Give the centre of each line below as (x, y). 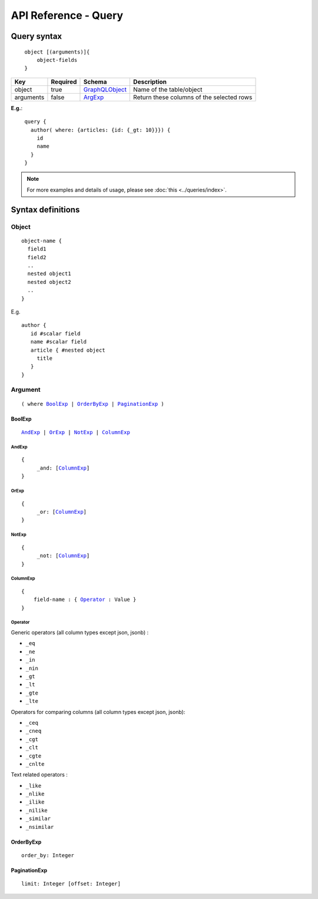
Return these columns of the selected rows (193, 97)
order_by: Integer (48, 855)
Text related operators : (39, 775)
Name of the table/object (168, 90)
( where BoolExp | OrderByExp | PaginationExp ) (93, 404)
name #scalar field (59, 342)
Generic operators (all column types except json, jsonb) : (80, 633)
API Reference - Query (67, 15)
